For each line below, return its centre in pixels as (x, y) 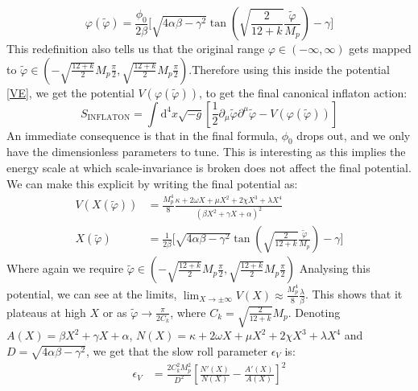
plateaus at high (46, 312)
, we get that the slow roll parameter (177, 350)
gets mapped (380, 48)
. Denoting (314, 312)
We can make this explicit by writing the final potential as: (152, 183)
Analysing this (335, 268)
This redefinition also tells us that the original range (136, 48)
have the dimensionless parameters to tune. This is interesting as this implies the (206, 152)
